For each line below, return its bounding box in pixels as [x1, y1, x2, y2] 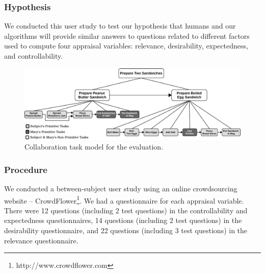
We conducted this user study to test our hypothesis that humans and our [4, 20, 236, 31]
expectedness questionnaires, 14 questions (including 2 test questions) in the [4, 215, 242, 226]
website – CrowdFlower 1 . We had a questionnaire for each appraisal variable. [4, 193, 244, 206]
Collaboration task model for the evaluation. [24, 141, 164, 152]
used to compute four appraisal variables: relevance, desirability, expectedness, [4, 40, 248, 51]
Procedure [4, 163, 47, 176]
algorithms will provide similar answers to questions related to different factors [4, 30, 250, 41]
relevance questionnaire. [4, 235, 78, 245]
